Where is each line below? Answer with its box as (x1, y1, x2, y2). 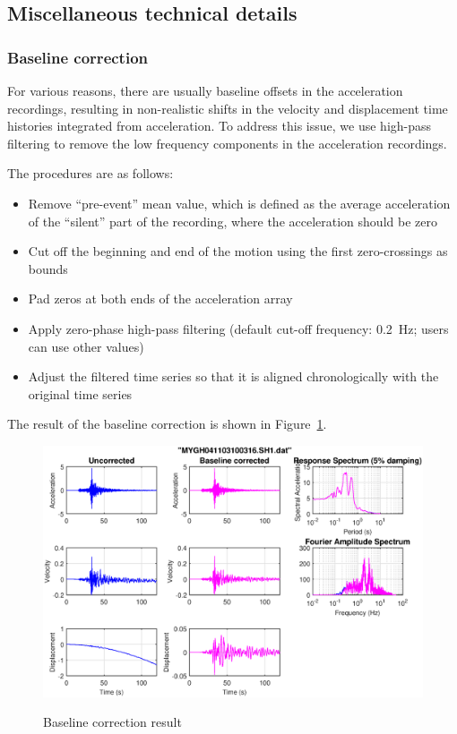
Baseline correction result (43, 713, 182, 731)
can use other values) (28, 337, 144, 355)
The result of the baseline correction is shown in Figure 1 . (7, 414, 327, 433)
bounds (28, 259, 68, 277)
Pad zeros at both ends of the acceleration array (28, 289, 293, 308)
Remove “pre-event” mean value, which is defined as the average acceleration (28, 193, 451, 212)
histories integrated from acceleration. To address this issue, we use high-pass (7, 116, 432, 135)
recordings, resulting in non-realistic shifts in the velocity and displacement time (7, 98, 448, 117)
